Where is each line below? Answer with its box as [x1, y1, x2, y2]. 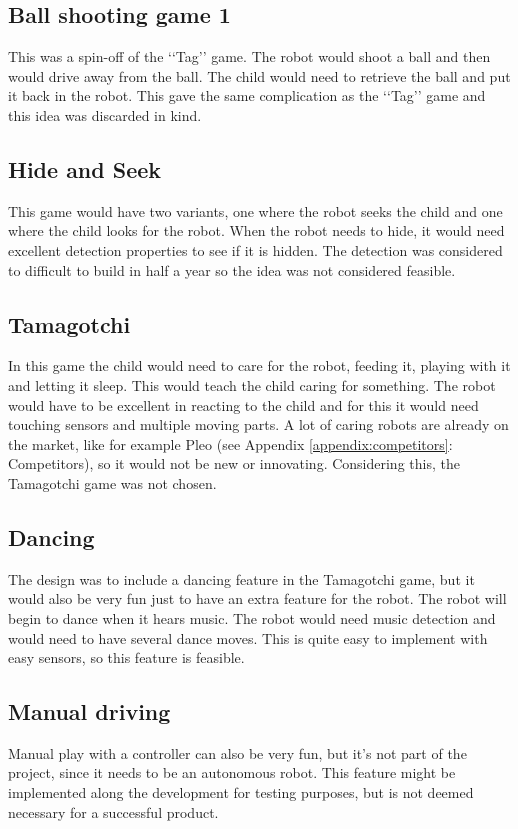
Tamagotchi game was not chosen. [8, 472, 217, 493]
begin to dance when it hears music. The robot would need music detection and [8, 607, 496, 628]
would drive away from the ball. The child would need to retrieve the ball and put [8, 65, 511, 86]
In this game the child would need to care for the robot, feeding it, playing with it [8, 355, 511, 376]
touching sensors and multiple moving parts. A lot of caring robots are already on [8, 414, 509, 435]
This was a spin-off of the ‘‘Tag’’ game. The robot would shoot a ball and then [8, 46, 491, 67]
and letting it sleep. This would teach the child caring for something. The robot [8, 374, 496, 395]
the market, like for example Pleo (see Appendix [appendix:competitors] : [8, 433, 453, 454]
